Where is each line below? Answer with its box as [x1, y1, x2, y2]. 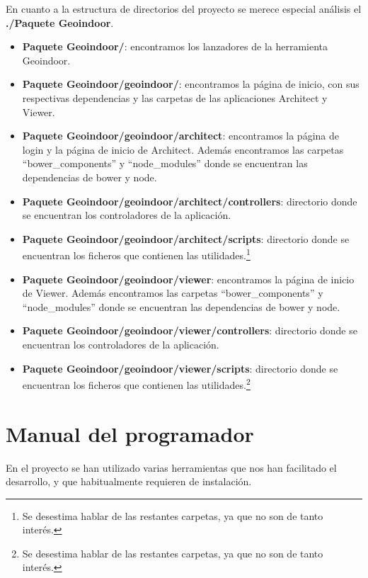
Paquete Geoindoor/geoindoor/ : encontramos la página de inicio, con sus [22, 76, 360, 91]
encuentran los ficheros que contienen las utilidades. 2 [22, 375, 251, 392]
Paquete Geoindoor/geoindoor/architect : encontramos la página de [22, 128, 339, 143]
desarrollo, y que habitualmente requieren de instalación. [6, 474, 252, 489]
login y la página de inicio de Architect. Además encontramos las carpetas [22, 142, 344, 157]
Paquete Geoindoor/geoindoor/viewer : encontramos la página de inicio [22, 271, 355, 286]
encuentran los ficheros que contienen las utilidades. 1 [22, 246, 251, 262]
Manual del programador [6, 419, 254, 448]
